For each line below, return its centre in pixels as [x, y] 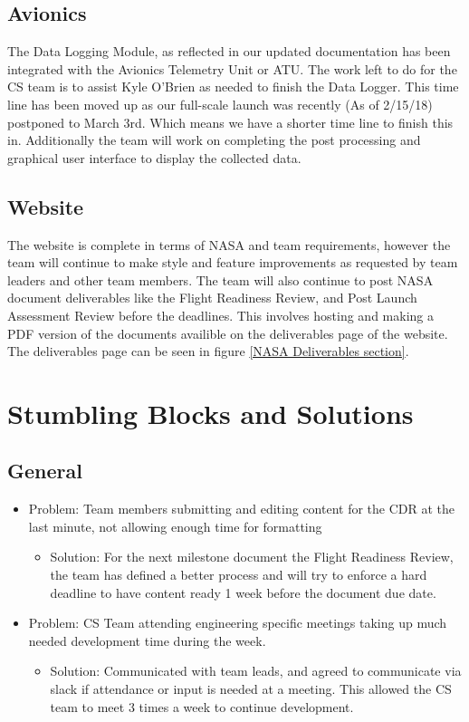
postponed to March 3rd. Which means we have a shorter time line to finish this [230, 122]
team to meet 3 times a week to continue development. [202, 706]
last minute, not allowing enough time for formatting [175, 526]
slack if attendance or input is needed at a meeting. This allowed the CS [251, 689]
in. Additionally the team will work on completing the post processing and [214, 140]
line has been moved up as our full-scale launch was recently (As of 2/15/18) [220, 104]
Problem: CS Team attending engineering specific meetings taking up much [238, 623]
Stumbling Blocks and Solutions [211, 413]
